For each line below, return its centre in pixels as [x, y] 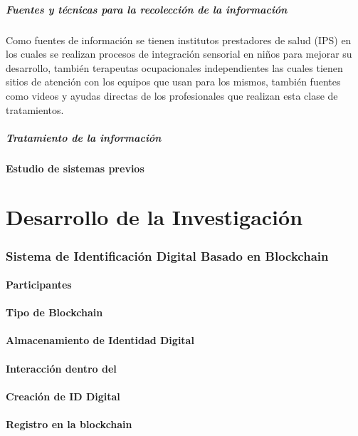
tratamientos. [35, 109]
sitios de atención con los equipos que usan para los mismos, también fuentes [173, 82]
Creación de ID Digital [63, 396]
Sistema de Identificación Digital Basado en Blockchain [167, 255]
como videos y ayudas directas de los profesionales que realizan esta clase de [172, 95]
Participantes [39, 285]
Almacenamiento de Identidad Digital [100, 340]
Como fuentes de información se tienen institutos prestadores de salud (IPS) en [179, 40]
